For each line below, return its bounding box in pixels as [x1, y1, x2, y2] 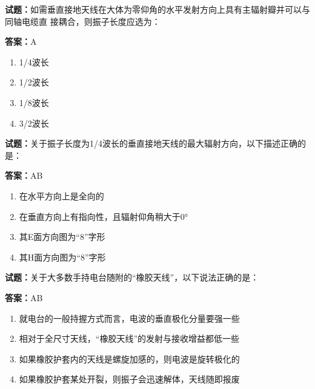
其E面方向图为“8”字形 [19, 230, 105, 243]
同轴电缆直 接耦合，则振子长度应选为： [5, 15, 161, 27]
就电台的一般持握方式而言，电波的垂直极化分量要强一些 [19, 311, 240, 324]
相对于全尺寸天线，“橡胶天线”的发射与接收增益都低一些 [19, 332, 240, 345]
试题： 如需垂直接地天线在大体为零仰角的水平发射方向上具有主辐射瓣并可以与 [5, 3, 310, 15]
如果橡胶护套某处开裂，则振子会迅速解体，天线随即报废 [19, 373, 240, 385]
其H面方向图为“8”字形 [19, 250, 106, 263]
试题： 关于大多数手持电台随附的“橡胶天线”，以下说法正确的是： [5, 271, 259, 284]
